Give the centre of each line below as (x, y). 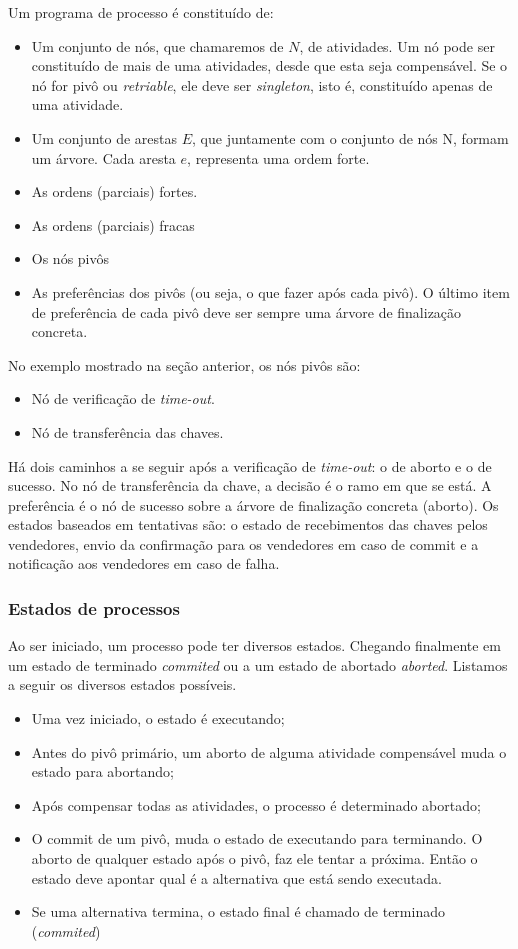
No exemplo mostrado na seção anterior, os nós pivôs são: (184, 364)
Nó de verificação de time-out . (123, 398)
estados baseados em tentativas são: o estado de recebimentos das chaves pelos (248, 524)
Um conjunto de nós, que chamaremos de (157, 45)
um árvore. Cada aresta (103, 157)
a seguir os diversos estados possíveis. (122, 684)
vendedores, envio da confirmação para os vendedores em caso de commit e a (243, 543)
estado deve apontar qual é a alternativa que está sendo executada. (236, 877)
